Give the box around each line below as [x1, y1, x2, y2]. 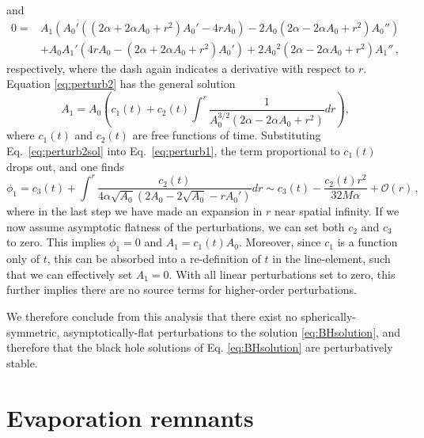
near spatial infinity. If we [274, 203, 399, 219]
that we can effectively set [6, 265, 133, 282]
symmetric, [6, 323, 60, 340]
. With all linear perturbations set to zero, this [168, 265, 396, 282]
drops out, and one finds [6, 158, 124, 174]
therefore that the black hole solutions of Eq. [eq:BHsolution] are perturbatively [6, 339, 393, 356]
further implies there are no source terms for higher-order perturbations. [6, 281, 357, 298]
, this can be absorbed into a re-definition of [47, 250, 261, 267]
